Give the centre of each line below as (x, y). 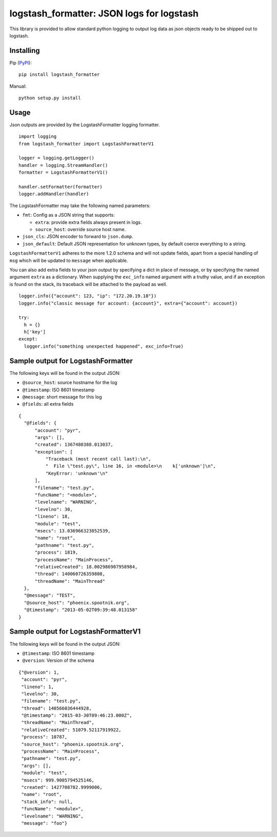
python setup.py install (50, 98)
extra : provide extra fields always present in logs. (88, 222)
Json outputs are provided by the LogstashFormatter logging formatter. (85, 125)
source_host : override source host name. (80, 229)
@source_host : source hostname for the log (70, 383)
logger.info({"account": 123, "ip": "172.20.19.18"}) (87, 296)
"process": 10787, (44, 737)
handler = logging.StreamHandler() (63, 165)
